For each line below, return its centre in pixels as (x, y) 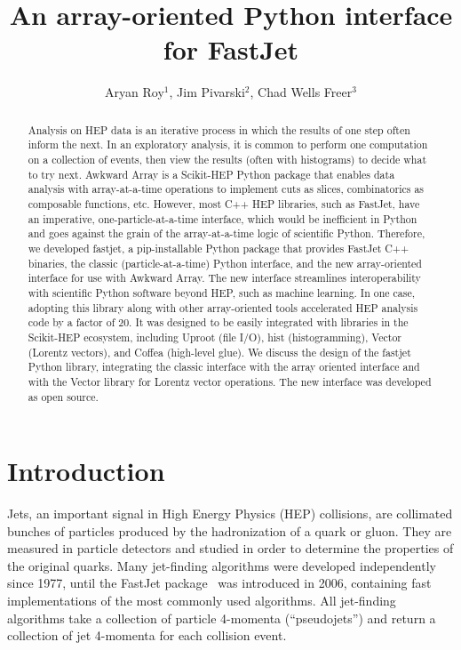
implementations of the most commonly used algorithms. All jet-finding (202, 601)
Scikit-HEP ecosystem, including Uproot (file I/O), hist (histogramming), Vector (215, 337)
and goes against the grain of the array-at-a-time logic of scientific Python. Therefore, (227, 233)
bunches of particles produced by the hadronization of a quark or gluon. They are (230, 530)
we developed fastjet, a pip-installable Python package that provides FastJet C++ (219, 248)
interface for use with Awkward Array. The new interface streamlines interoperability (224, 278)
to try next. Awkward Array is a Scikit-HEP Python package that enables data (211, 174)
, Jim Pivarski (207, 92)
